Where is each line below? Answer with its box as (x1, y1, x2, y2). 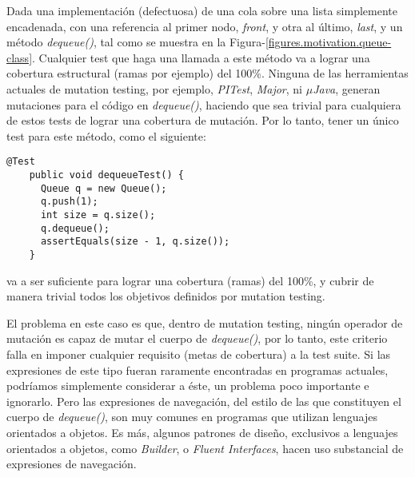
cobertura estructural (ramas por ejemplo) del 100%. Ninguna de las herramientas (6, 65, 409, 81)
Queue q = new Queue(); (40, 182, 167, 194)
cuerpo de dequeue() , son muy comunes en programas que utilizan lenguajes (6, 408, 377, 425)
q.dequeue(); (40, 222, 110, 234)
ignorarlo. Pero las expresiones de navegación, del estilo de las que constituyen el (6, 392, 401, 409)
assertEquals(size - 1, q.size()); (40, 236, 230, 248)
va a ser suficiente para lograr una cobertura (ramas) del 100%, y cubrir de (6, 272, 374, 288)
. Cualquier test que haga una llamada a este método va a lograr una (32, 49, 370, 66)
